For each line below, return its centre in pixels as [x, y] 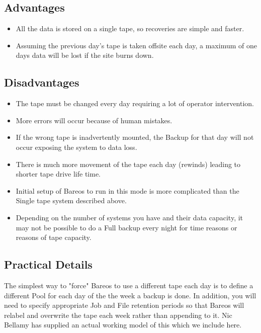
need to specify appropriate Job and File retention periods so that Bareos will [124, 305]
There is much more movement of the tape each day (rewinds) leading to [128, 164]
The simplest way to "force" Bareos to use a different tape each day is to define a [129, 285]
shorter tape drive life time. [58, 174]
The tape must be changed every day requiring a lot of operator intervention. [135, 103]
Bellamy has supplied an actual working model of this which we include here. [123, 325]
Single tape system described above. [71, 200]
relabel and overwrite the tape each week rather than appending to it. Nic [118, 315]
